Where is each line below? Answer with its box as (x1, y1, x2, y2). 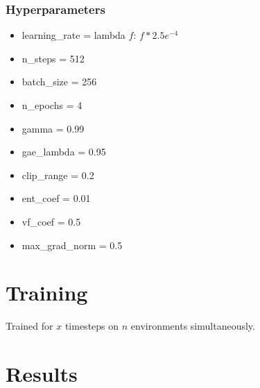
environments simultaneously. (130, 319, 255, 333)
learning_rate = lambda (21, 28, 125, 42)
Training (6, 278, 88, 307)
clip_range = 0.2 (21, 167, 94, 182)
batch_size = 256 (21, 74, 97, 89)
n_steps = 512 (21, 51, 85, 65)
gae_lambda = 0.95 (21, 144, 106, 159)
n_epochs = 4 (21, 98, 83, 112)
